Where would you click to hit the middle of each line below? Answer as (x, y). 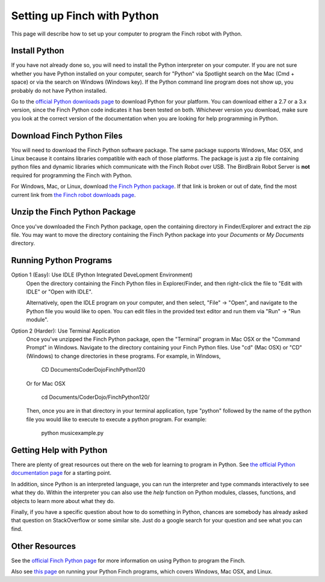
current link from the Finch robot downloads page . (73, 195)
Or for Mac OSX (46, 383)
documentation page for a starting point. (61, 473)
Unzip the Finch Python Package (73, 212)
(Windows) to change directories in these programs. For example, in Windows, (123, 356)
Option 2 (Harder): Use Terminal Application (66, 331)
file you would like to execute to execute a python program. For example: (116, 419)
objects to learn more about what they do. (63, 501)
